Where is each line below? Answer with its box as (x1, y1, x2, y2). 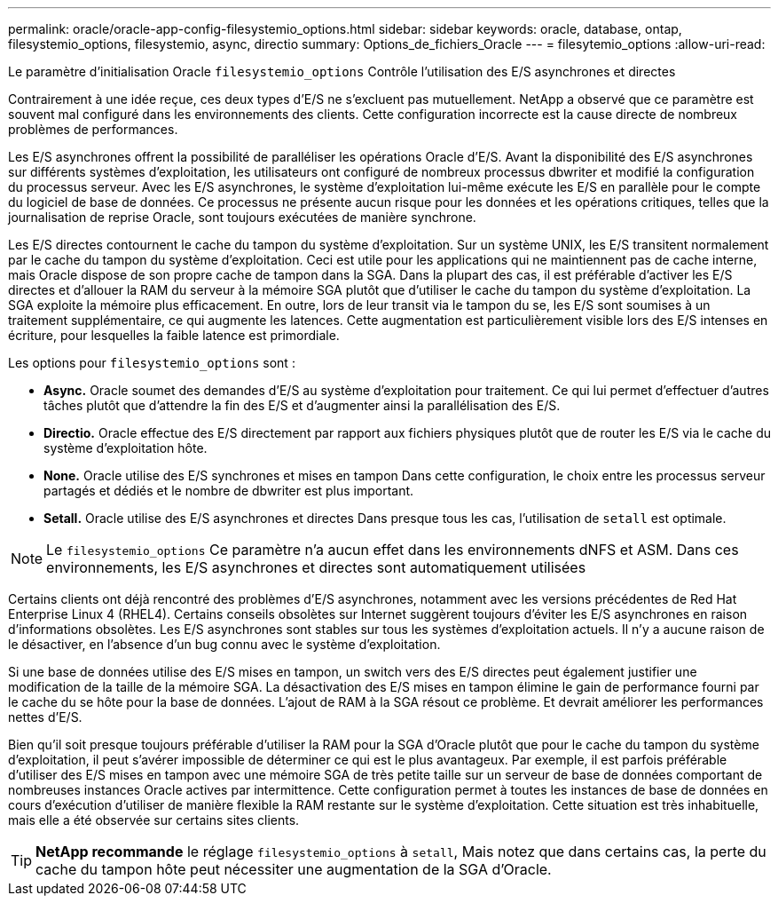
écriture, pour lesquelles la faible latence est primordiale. (8, 328, 340, 343)
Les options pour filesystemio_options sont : (8, 355, 295, 370)
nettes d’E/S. (8, 709, 83, 725)
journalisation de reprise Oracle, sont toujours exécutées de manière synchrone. (8, 210, 476, 225)
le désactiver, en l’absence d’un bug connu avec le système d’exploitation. (8, 637, 441, 652)
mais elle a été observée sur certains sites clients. (8, 812, 300, 828)
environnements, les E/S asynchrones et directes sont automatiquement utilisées (46, 558, 586, 576)
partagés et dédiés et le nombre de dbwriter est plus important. (43, 483, 414, 498)
